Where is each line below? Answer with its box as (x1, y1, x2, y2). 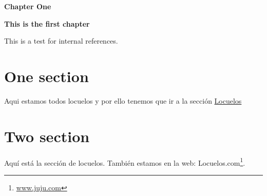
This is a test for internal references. (4, 35, 118, 46)
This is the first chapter (4, 18, 90, 29)
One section (4, 65, 89, 86)
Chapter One (4, 1, 51, 11)
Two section (4, 125, 90, 146)
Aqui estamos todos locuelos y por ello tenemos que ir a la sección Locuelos (4, 95, 242, 106)
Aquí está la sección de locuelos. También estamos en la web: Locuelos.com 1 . (4, 155, 245, 168)
